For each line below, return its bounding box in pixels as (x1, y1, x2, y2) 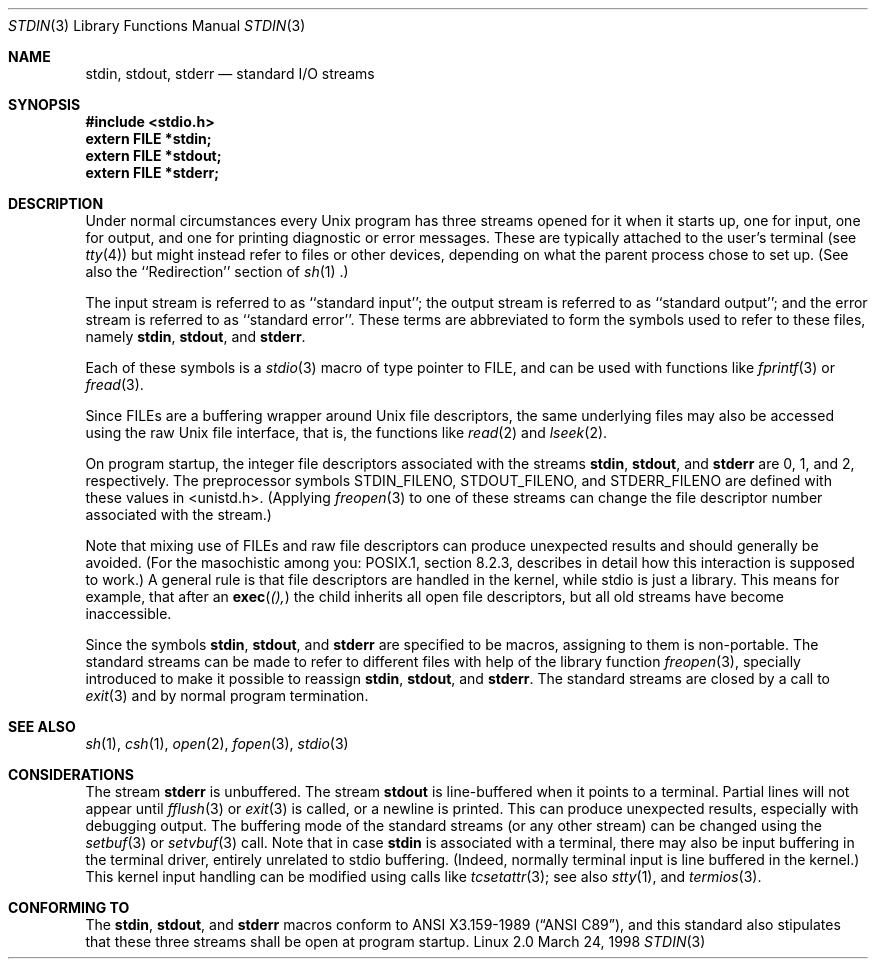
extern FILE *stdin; (85, 130, 212, 147)
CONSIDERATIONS (8, 766, 134, 783)
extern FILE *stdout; (85, 147, 222, 164)
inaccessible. (85, 605, 172, 622)
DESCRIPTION (8, 195, 104, 212)
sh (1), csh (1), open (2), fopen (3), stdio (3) (85, 735, 349, 752)
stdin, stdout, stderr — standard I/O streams (85, 65, 375, 82)
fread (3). (85, 376, 144, 393)
